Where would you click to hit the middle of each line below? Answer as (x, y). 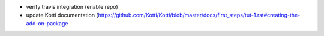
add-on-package (47, 23)
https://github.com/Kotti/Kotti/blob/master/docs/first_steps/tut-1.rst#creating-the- (199, 15)
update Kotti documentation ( (62, 15)
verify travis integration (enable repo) (72, 7)
